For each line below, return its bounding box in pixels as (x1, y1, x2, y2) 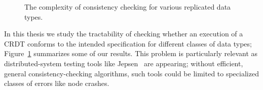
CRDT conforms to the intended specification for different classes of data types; (4, 38, 252, 49)
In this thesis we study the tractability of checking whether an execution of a (4, 28, 243, 39)
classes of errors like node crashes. (4, 78, 109, 88)
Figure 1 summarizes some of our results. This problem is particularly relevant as (4, 48, 258, 59)
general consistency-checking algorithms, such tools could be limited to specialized (4, 68, 259, 78)
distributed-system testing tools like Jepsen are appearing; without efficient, (4, 58, 243, 68)
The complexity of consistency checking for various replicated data (24, 2, 231, 12)
